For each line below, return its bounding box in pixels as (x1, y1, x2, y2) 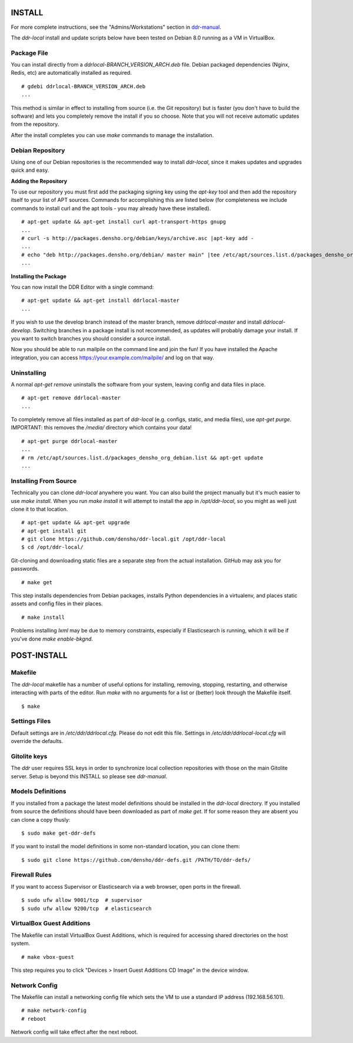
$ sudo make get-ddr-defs (21, 829, 96, 837)
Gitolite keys (11, 752, 48, 760)
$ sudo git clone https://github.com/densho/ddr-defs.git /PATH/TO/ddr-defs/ (21, 857, 251, 863)
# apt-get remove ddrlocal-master (21, 395, 121, 401)
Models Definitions (11, 787, 66, 795)
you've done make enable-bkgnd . (11, 635, 94, 642)
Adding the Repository (11, 177, 68, 185)
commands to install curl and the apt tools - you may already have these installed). (11, 205, 211, 212)
